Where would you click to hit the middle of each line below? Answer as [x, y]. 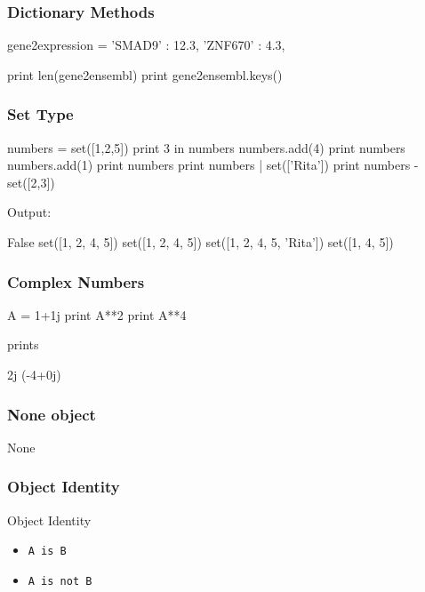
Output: [29, 212]
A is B [47, 552]
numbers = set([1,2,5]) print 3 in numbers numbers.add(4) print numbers [206, 147]
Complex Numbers [76, 281]
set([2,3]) [31, 182]
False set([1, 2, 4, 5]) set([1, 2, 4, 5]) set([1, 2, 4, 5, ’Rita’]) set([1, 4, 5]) [200, 242]
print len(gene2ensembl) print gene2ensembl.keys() [145, 74]
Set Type [40, 114]
